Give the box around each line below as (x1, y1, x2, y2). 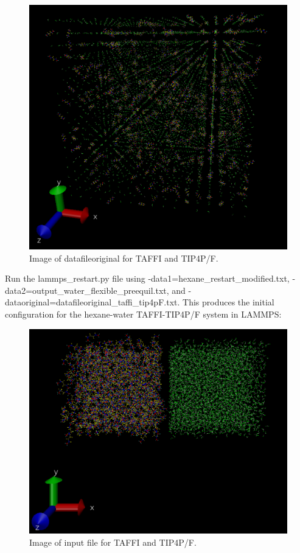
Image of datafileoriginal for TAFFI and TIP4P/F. (29, 251, 218, 264)
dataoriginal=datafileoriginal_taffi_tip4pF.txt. (5, 296, 180, 308)
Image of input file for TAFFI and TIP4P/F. (29, 535, 197, 548)
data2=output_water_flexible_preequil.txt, (5, 283, 169, 296)
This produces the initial (183, 296, 274, 308)
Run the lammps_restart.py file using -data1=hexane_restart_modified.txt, (5, 272, 290, 285)
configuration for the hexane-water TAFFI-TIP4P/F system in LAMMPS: (5, 308, 282, 321)
